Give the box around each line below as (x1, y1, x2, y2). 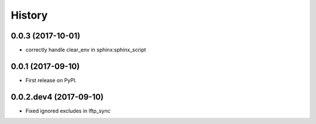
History (11, 9, 48, 22)
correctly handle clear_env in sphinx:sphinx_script (25, 47, 146, 54)
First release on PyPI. (25, 76, 77, 84)
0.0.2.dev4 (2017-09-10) (11, 92, 104, 102)
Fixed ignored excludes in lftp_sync (25, 107, 111, 114)
